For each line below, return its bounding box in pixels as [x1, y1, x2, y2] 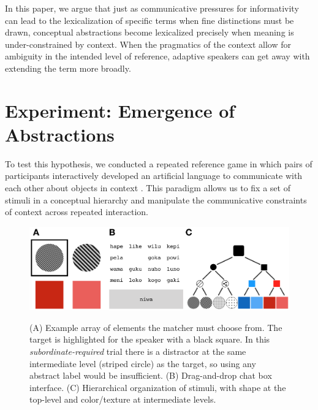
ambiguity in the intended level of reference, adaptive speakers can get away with [5, 50, 310, 63]
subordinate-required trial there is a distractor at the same [29, 344, 246, 357]
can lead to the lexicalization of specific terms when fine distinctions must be [5, 13, 294, 26]
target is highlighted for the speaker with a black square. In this [29, 333, 270, 346]
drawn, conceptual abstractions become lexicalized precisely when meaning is [5, 26, 294, 39]
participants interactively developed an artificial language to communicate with [5, 169, 303, 182]
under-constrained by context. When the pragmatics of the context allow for [5, 37, 291, 50]
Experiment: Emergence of [5, 97, 235, 123]
